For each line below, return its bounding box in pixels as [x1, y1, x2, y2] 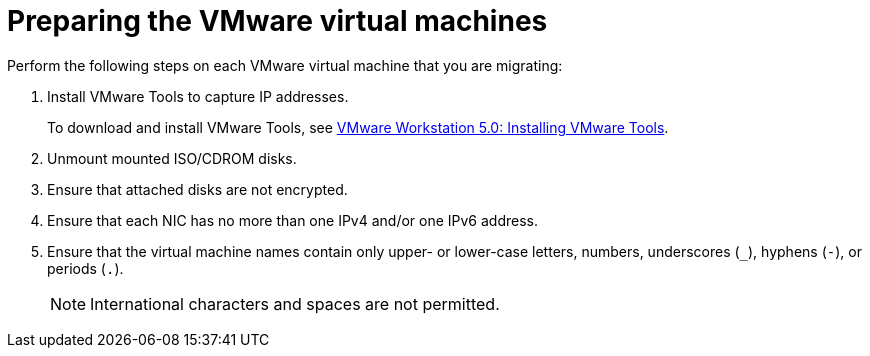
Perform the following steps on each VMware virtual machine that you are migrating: [7, 56, 563, 74]
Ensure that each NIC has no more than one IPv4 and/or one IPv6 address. [47, 211, 539, 229]
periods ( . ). [47, 259, 124, 277]
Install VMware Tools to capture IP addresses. [47, 87, 349, 105]
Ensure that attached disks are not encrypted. [47, 180, 348, 198]
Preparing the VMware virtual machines [7, 4, 548, 38]
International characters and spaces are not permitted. [90, 293, 500, 314]
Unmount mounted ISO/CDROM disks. [47, 149, 297, 167]
